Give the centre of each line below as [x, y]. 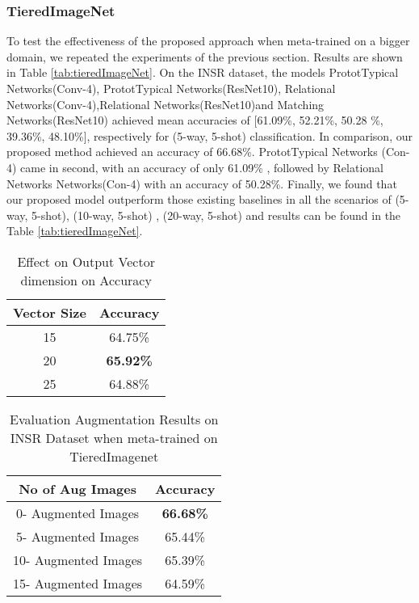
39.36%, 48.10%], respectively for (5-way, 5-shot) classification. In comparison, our [209, 135]
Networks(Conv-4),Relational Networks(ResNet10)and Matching [166, 104]
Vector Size [50, 312]
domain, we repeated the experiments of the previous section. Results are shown [205, 56]
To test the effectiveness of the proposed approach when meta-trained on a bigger [208, 41]
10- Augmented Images [78, 559]
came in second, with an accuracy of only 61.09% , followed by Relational [202, 167]
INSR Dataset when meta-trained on [114, 437]
